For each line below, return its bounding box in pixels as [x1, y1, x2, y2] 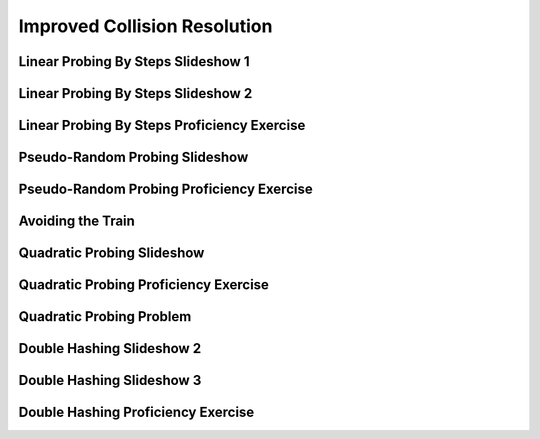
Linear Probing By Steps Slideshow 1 [18, 53, 250, 70]
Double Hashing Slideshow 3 [18, 372, 202, 389]
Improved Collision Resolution [18, 15, 273, 37]
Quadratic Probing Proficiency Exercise [18, 276, 270, 294]
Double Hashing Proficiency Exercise [18, 404, 255, 421]
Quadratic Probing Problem [18, 308, 192, 325]
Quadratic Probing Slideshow [18, 245, 205, 262]
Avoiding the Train [18, 213, 135, 230]
